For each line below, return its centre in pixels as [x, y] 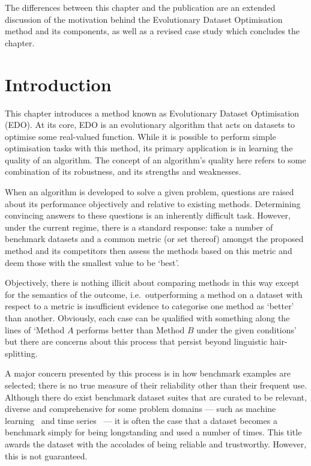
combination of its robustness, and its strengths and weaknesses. [123, 171]
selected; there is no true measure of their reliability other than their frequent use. [156, 385]
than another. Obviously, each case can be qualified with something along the [147, 318]
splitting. [21, 353]
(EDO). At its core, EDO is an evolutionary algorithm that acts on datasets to [150, 125]
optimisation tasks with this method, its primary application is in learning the [149, 148]
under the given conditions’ [246, 329]
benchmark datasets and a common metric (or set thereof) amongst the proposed [154, 239]
